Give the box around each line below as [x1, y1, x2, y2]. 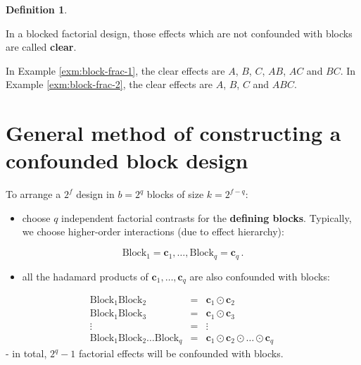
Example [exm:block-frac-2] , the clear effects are [6, 77, 213, 92]
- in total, [6, 346, 47, 361]
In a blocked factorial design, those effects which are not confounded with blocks [6, 25, 353, 40]
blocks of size [146, 187, 204, 202]
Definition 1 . [6, 2, 68, 16]
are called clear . [6, 39, 77, 54]
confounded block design [6, 146, 248, 175]
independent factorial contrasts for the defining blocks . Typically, [61, 210, 352, 225]
